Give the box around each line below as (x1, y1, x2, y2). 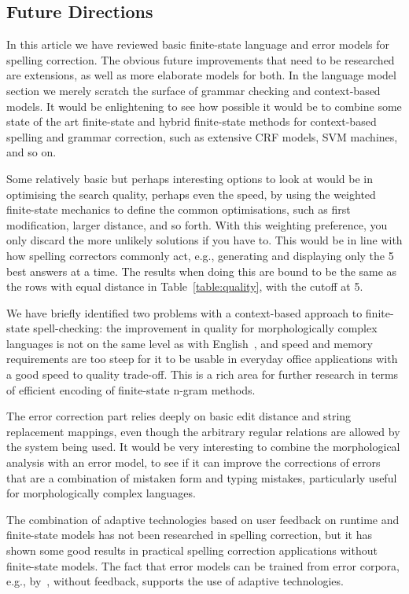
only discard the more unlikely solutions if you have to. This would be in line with (6, 232, 403, 248)
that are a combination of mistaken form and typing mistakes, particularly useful (6, 469, 397, 486)
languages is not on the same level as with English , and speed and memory (6, 335, 373, 351)
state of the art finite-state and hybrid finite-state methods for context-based (6, 113, 377, 130)
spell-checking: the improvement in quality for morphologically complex (33, 320, 378, 336)
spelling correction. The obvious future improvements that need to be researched (6, 51, 395, 68)
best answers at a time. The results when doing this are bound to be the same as (6, 262, 397, 279)
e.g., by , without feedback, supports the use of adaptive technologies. (6, 573, 344, 589)
